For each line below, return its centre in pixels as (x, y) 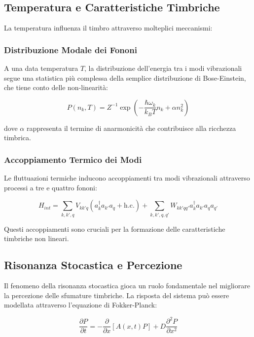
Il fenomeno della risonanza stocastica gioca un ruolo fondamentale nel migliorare (127, 286)
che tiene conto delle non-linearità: (56, 87)
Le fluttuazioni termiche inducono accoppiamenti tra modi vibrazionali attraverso (127, 178)
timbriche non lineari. (36, 238)
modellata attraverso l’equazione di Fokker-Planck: (81, 305)
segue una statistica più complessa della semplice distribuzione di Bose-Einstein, (125, 77)
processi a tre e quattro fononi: (51, 187)
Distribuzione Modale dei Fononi (71, 49)
